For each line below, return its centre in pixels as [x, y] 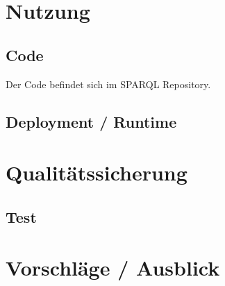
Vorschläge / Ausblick [113, 268]
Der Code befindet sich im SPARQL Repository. [108, 84]
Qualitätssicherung [97, 173]
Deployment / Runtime [91, 121]
